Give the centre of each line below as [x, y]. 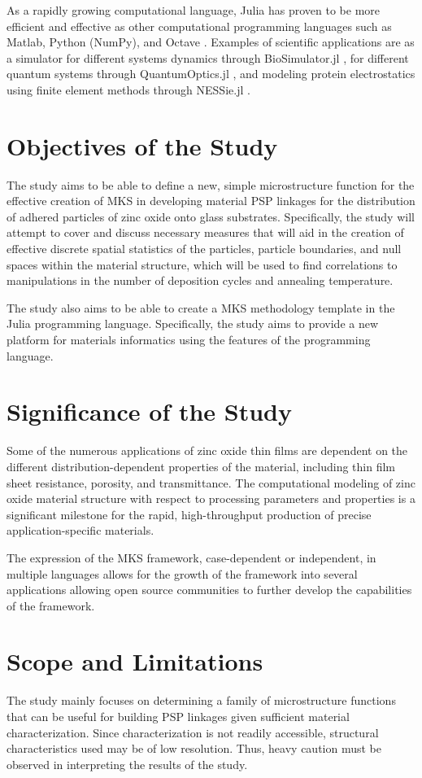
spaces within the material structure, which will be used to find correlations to [202, 264]
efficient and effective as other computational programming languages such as [199, 26]
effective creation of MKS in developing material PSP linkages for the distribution [211, 201]
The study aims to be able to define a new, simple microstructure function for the [211, 184]
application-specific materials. [80, 530]
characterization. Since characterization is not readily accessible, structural [193, 732]
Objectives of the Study [142, 145]
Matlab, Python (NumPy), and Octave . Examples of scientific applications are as [211, 42]
